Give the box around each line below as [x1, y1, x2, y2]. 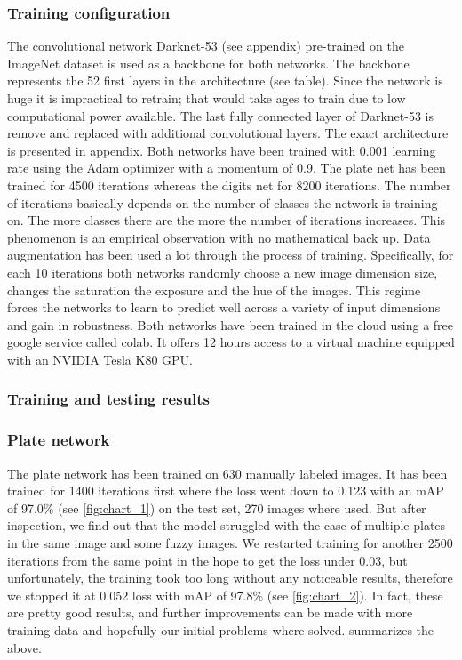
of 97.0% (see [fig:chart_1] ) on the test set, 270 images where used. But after [7, 498, 426, 517]
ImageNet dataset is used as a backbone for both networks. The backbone [7, 53, 410, 72]
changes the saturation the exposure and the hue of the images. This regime [7, 280, 421, 299]
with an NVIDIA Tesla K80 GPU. [7, 350, 194, 368]
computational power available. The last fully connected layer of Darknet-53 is [7, 106, 434, 125]
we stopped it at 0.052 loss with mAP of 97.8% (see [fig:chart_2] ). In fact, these [7, 585, 443, 604]
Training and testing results [7, 388, 210, 410]
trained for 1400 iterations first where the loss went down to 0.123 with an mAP [7, 481, 444, 500]
